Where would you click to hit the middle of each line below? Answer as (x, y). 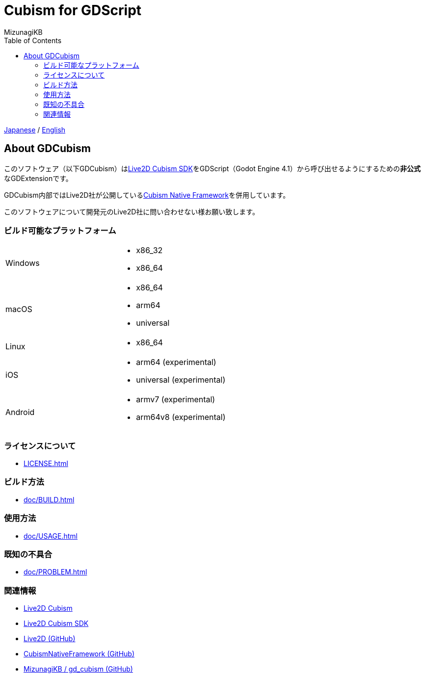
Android (20, 412)
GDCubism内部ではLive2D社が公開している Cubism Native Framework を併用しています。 (147, 195)
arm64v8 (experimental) (181, 417)
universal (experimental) (181, 380)
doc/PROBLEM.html (55, 572)
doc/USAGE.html (51, 536)
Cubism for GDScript (73, 10)
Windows (23, 263)
